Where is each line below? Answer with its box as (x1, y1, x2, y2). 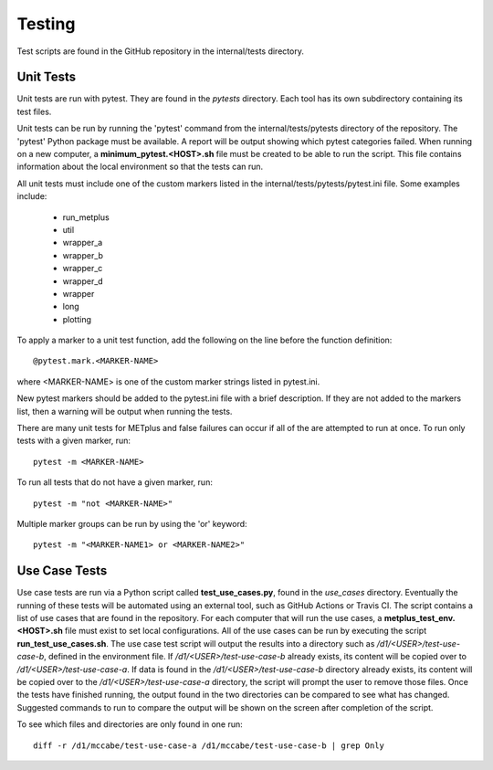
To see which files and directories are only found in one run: (16, 719, 244, 730)
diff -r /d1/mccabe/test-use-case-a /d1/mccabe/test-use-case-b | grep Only (33, 740, 385, 751)
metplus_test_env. (383, 613, 456, 624)
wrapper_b (62, 249, 104, 260)
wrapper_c (62, 263, 103, 274)
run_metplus (62, 211, 110, 223)
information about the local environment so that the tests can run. (16, 161, 264, 173)
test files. (16, 106, 52, 117)
